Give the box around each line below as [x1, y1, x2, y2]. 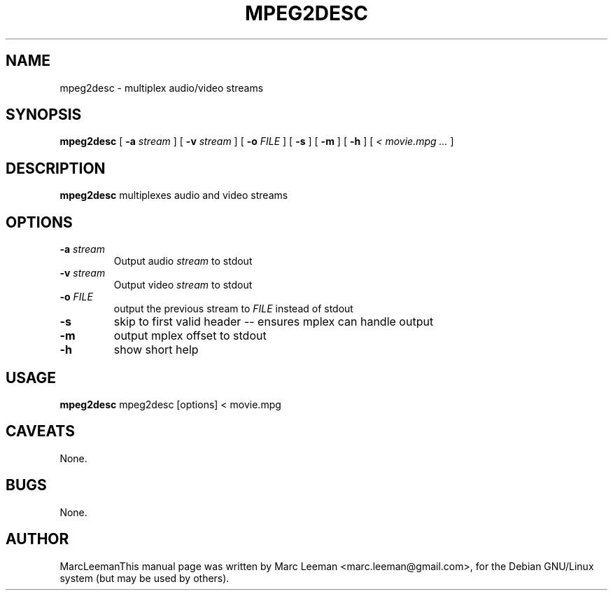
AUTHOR [6, 530, 69, 548]
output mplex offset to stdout [113, 328, 267, 343]
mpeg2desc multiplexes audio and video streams [59, 189, 288, 202]
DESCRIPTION [6, 159, 106, 177]
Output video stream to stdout [113, 279, 253, 291]
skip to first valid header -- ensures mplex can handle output [113, 314, 434, 329]
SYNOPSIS [6, 106, 82, 124]
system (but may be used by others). [59, 571, 230, 584]
